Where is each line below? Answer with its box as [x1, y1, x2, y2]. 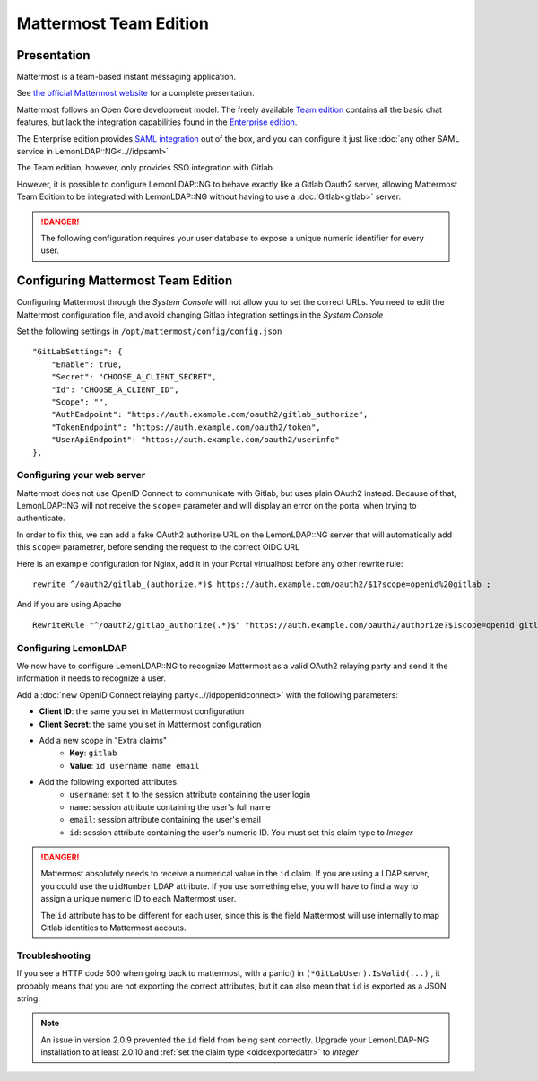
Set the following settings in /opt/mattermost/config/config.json [16, 326, 282, 336]
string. [16, 992, 40, 1004]
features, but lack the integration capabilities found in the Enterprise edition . [16, 117, 298, 127]
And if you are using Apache [16, 599, 122, 610]
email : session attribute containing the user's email [69, 815, 262, 825]
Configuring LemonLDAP [16, 641, 127, 654]
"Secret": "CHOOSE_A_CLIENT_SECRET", [50, 372, 217, 382]
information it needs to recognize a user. [16, 673, 166, 684]
